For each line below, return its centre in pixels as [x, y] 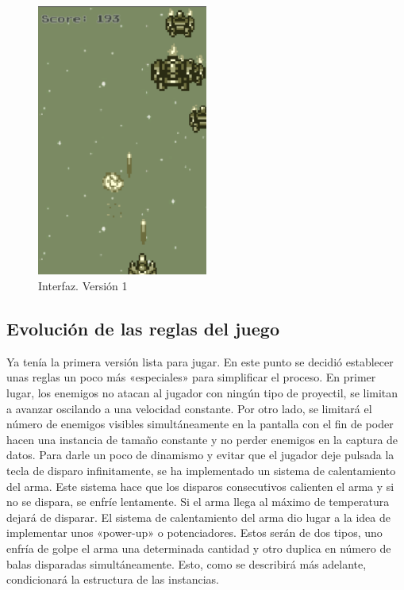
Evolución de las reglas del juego [143, 328]
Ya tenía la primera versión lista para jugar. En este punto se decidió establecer [200, 361]
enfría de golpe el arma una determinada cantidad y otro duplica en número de [199, 548]
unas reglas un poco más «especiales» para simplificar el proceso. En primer [191, 377]
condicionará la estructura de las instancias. [113, 579]
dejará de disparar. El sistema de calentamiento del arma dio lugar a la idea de [198, 517]
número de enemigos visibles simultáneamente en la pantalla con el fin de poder [200, 424]
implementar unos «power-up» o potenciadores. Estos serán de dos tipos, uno [194, 533]
